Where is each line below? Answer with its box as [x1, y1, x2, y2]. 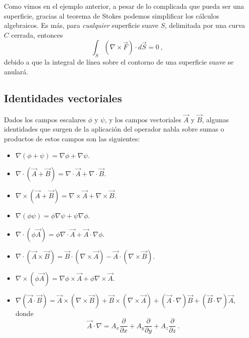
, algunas [202, 114, 229, 124]
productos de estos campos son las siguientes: [4, 133, 140, 143]
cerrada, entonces [11, 29, 63, 40]
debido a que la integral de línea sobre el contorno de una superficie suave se [4, 57, 234, 67]
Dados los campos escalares [4, 114, 86, 124]
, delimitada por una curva [165, 20, 245, 30]
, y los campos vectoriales [104, 114, 181, 124]
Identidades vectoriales [4, 90, 122, 105]
